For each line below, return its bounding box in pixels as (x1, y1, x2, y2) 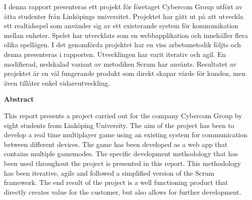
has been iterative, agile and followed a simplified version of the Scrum (4, 167, 215, 178)
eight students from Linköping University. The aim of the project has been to (4, 120, 234, 130)
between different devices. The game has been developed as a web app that (4, 139, 228, 149)
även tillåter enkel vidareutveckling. (4, 77, 110, 88)
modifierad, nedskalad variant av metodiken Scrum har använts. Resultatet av (4, 58, 237, 69)
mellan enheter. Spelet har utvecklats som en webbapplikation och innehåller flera (4, 30, 248, 40)
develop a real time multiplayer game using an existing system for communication (4, 129, 248, 140)
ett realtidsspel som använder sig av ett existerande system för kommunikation (4, 20, 239, 31)
